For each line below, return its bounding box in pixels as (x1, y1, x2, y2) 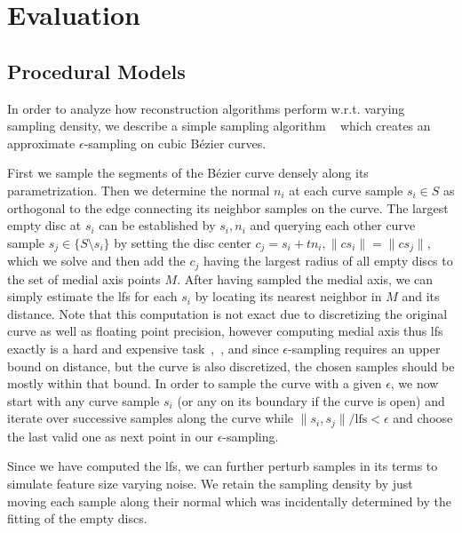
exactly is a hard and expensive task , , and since (7, 339, 279, 358)
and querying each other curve (250, 216, 416, 235)
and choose (393, 409, 453, 427)
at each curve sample (289, 180, 403, 199)
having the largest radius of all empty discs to (203, 251, 453, 270)
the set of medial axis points (7, 269, 161, 288)
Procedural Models (7, 57, 186, 84)
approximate (7, 133, 76, 152)
